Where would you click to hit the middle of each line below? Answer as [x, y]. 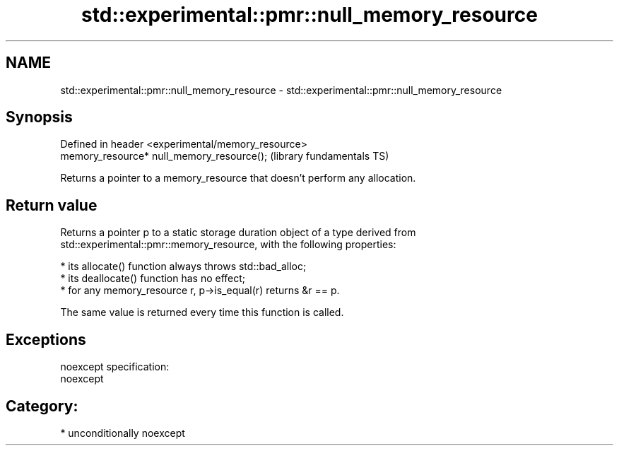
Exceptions [46, 339]
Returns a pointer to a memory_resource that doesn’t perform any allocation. [238, 178]
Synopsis [39, 117]
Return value [52, 205]
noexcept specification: [115, 367]
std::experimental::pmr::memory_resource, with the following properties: [228, 245]
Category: [42, 406]
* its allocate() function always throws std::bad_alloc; [183, 266]
